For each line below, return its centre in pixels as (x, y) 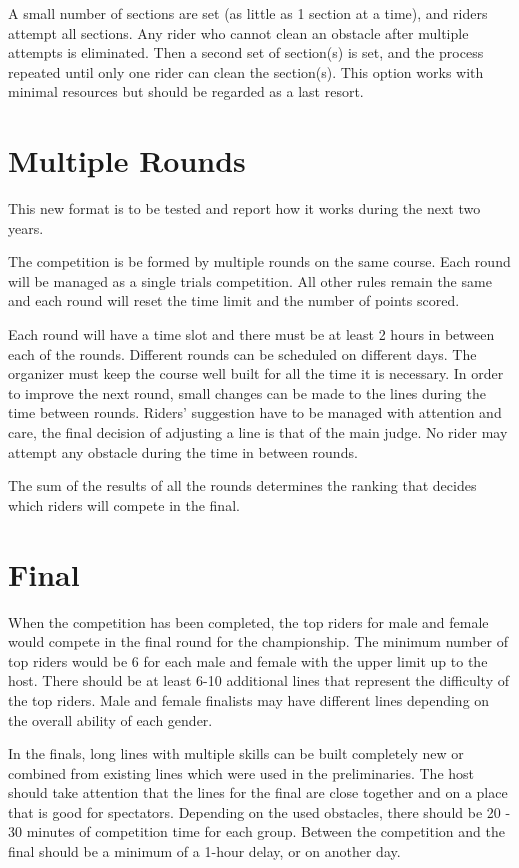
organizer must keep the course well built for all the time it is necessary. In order (256, 373)
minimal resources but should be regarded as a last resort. (186, 91)
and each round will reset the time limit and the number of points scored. (234, 300)
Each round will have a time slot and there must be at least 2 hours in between (251, 334)
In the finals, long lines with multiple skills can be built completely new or (236, 753)
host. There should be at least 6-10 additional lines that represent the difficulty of (259, 680)
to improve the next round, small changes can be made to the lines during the (247, 392)
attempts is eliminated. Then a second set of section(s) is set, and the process (246, 52)
